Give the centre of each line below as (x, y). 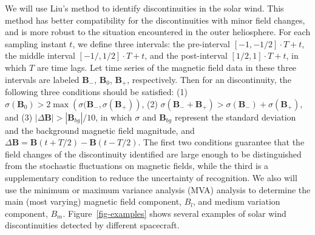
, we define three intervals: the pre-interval (151, 43)
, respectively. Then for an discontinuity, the (209, 79)
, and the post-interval (186, 55)
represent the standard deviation (235, 117)
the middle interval (40, 55)
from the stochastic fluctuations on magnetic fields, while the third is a (137, 166)
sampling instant (36, 43)
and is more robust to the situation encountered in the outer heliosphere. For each (158, 32)
